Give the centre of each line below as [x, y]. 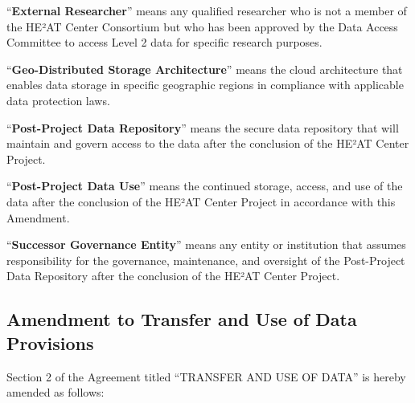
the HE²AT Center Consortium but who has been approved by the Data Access [202, 26]
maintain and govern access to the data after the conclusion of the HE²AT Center [208, 143]
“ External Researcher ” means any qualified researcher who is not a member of [207, 10]
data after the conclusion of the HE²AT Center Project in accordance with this [201, 201]
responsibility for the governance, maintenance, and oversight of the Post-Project [206, 260]
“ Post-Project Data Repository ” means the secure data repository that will [203, 127]
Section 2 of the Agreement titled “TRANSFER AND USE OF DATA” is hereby [206, 376]
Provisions [50, 342]
